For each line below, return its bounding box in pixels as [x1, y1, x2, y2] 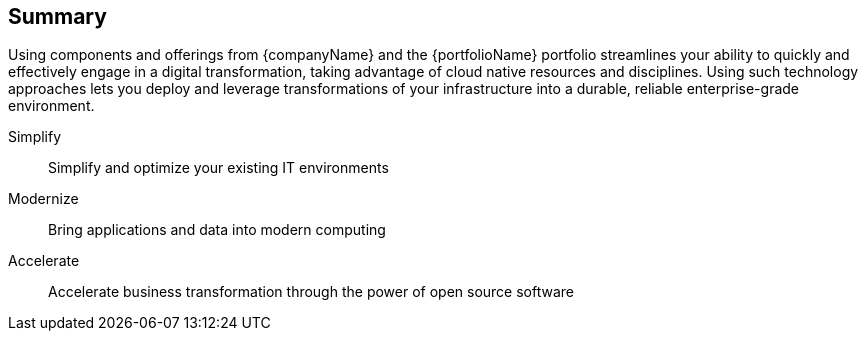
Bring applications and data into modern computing [48, 221, 386, 239]
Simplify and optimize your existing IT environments [48, 159, 389, 177]
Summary [8, 4, 107, 29]
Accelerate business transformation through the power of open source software [48, 283, 575, 301]
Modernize [8, 190, 79, 208]
